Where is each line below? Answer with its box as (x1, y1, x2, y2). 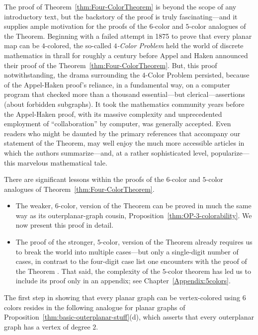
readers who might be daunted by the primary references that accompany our (4, 128, 241, 138)
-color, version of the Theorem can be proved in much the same (58, 200, 252, 211)
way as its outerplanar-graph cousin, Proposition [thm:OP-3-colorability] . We (15, 210, 252, 220)
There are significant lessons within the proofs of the (4, 174, 164, 184)
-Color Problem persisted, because (145, 70, 250, 80)
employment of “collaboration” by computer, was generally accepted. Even (4, 118, 231, 129)
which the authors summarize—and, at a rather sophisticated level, (4, 147, 209, 158)
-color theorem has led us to (166, 265, 251, 276)
